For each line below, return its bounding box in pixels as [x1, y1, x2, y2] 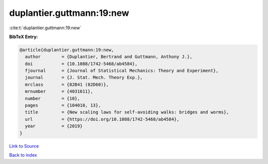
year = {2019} [25, 123, 83, 129]
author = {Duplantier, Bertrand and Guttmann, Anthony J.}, [25, 54, 193, 59]
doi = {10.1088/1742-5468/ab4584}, [25, 61, 137, 66]
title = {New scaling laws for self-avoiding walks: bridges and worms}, [25, 109, 229, 115]
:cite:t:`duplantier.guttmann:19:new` [9, 25, 81, 31]
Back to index [9, 152, 37, 158]
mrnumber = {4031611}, [25, 89, 93, 94]
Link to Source [9, 143, 39, 149]
